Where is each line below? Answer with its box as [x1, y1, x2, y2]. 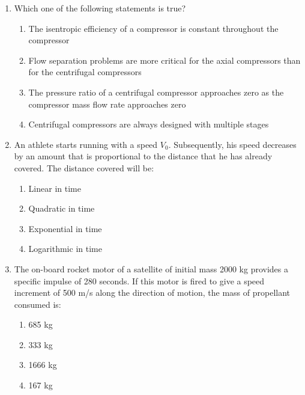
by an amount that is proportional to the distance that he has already [14, 150, 273, 162]
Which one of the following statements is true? [14, 2, 186, 14]
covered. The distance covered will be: [14, 161, 154, 174]
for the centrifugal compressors [28, 66, 142, 78]
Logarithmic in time [28, 242, 102, 255]
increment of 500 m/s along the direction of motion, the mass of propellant [14, 286, 291, 299]
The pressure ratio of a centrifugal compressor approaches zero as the [28, 85, 284, 98]
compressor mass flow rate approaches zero [28, 97, 186, 110]
